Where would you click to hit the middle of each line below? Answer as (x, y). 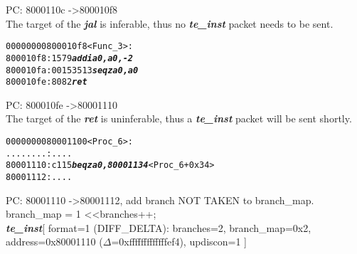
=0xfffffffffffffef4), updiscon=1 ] (179, 242)
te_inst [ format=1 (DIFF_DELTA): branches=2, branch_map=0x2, (159, 227)
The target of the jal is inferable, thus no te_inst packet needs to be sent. (170, 23)
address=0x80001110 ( (54, 242)
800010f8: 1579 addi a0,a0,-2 (69, 58)
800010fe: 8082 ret (47, 82)
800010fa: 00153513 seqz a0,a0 (72, 70)
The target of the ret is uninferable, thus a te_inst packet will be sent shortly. (179, 118)
